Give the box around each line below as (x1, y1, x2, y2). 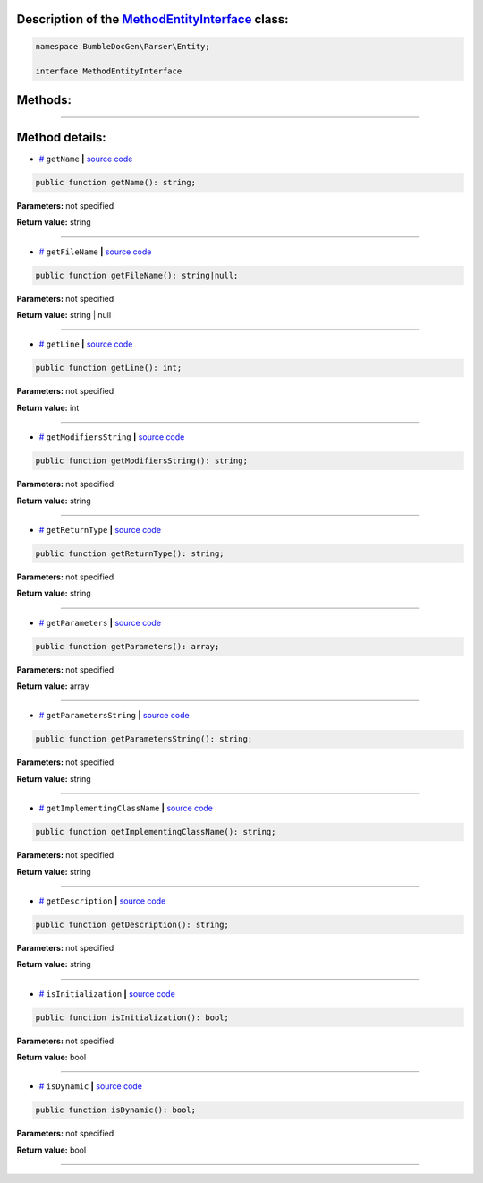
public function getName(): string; (35, 177, 197, 187)
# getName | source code (38, 153, 133, 164)
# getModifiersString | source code (38, 432, 185, 442)
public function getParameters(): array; (35, 641, 220, 651)
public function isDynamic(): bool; (35, 1105, 197, 1115)
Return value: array (16, 681, 89, 691)
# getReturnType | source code (38, 524, 161, 535)
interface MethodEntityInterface (35, 66, 182, 76)
